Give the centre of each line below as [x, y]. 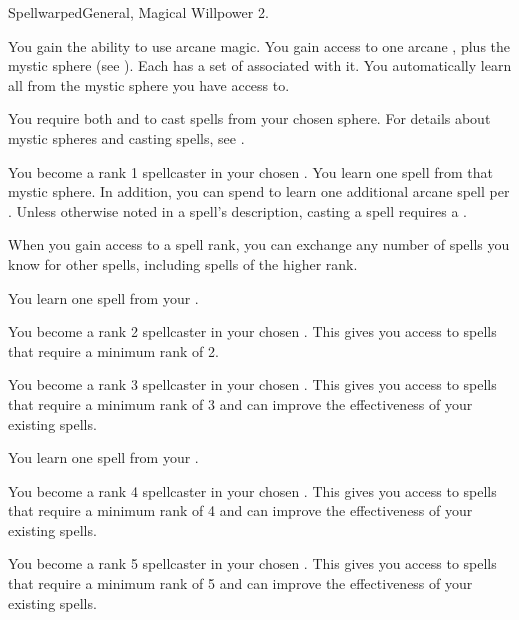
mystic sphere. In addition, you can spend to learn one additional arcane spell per [259, 191]
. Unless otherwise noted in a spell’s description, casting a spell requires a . [237, 210]
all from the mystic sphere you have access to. [149, 84]
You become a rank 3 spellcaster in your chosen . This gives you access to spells [252, 384]
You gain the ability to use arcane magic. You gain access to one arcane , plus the [259, 45]
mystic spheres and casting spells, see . [126, 137]
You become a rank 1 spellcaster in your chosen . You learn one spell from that [251, 171]
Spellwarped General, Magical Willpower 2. [138, 12]
